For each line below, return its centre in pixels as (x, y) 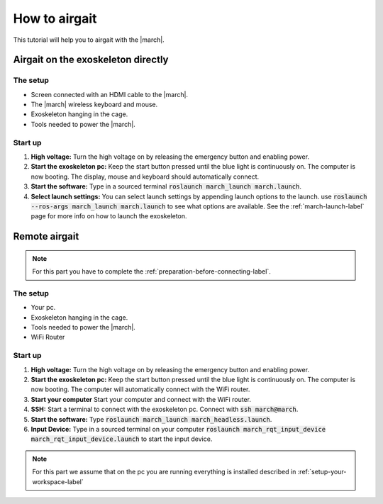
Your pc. (43, 308)
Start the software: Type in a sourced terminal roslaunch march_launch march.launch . (166, 186)
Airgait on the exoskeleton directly (91, 60)
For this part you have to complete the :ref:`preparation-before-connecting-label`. (151, 271)
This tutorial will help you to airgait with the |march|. (89, 40)
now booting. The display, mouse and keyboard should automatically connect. (145, 177)
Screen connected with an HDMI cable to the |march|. (109, 94)
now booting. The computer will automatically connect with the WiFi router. (140, 389)
